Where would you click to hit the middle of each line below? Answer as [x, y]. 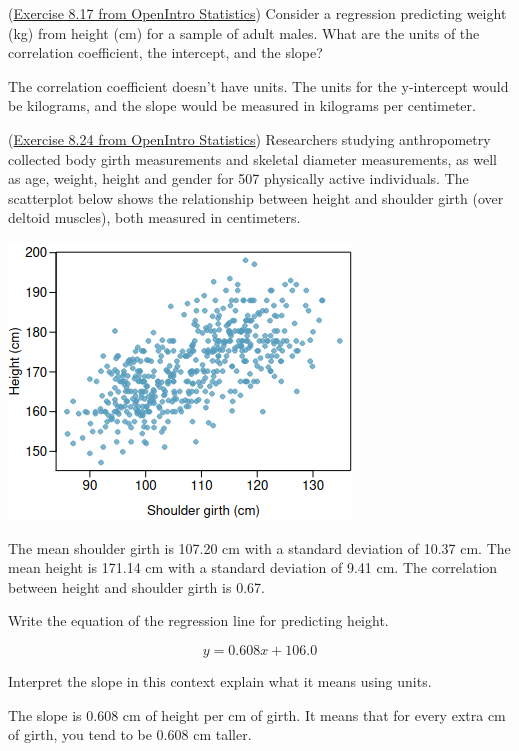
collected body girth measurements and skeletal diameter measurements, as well [252, 158]
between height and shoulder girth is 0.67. [136, 586]
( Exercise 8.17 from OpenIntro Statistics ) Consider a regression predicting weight [257, 13]
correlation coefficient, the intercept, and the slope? [165, 52]
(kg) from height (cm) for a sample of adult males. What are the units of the [244, 32]
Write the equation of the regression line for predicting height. [198, 620]
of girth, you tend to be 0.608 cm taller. [130, 734]
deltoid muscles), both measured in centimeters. [154, 217]
